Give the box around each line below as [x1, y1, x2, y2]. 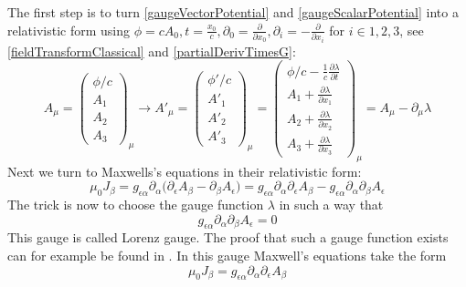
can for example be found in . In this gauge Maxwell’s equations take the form [7, 246, 447, 265]
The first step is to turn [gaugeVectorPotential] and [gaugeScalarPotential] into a [7, 3, 459, 21]
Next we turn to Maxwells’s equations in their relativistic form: [7, 161, 362, 180]
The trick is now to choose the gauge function [7, 195, 264, 214]
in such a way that [279, 195, 384, 214]
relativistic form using [7, 20, 131, 39]
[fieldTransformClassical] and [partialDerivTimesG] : [7, 41, 296, 60]
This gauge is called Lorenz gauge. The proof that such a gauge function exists [7, 228, 449, 247]
